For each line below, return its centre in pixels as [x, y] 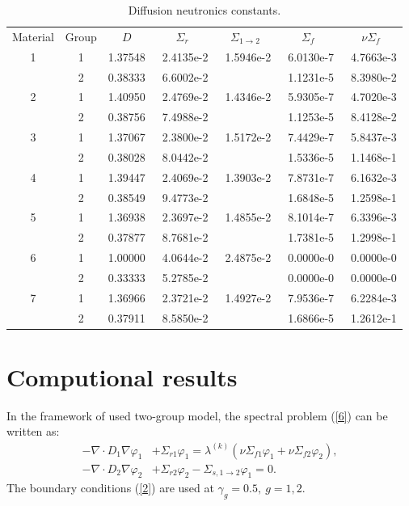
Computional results [122, 376]
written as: [33, 431]
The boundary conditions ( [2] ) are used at [110, 488]
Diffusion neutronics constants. [204, 10]
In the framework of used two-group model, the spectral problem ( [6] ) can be [197, 415]
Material [33, 36]
